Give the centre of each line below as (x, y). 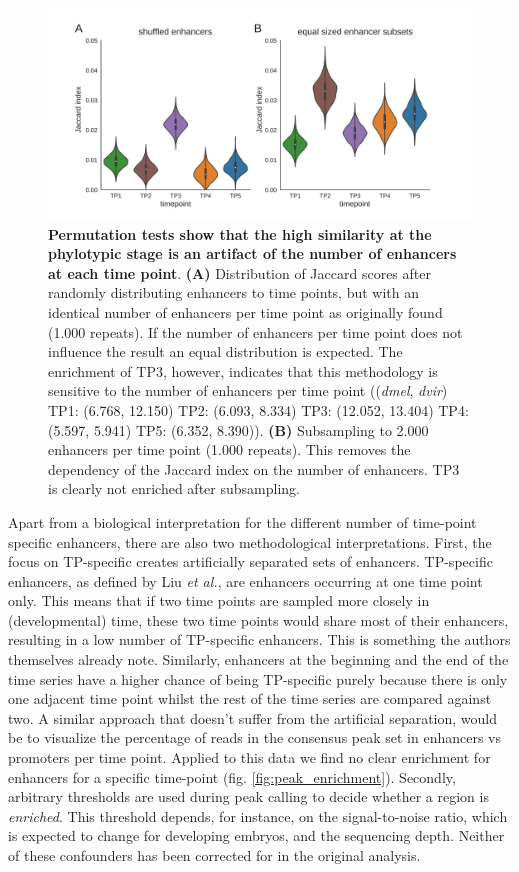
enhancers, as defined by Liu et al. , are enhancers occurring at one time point (245, 580)
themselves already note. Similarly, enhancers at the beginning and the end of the (258, 659)
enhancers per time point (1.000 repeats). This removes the (229, 449)
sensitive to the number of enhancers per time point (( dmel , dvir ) (248, 390)
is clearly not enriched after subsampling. (174, 488)
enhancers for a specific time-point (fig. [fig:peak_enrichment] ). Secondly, (232, 776)
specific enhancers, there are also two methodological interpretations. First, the (250, 541)
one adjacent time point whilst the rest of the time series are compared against (250, 698)
